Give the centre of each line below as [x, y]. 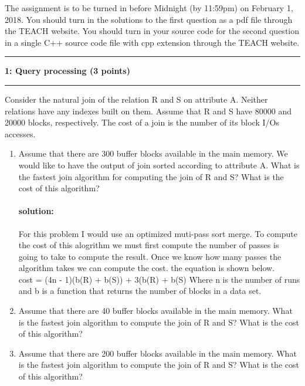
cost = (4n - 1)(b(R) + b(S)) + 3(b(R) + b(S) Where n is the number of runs [159, 279]
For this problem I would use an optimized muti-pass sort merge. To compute [158, 233]
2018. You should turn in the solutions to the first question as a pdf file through [149, 19]
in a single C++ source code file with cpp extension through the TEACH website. [152, 42]
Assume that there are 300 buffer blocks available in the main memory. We [153, 153]
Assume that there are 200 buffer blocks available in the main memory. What [157, 353]
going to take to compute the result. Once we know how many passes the [150, 256]
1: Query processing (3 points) [67, 71]
